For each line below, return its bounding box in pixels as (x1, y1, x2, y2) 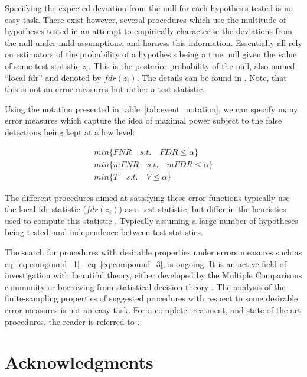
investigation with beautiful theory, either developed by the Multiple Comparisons (5, 269, 302, 281)
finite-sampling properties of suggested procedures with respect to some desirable (5, 292, 298, 304)
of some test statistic (5, 59, 80, 71)
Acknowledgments (5, 350, 153, 374)
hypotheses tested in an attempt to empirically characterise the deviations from (5, 25, 293, 37)
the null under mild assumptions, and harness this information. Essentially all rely (5, 36, 302, 48)
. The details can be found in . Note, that (136, 71, 287, 83)
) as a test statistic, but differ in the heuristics (119, 203, 286, 215)
